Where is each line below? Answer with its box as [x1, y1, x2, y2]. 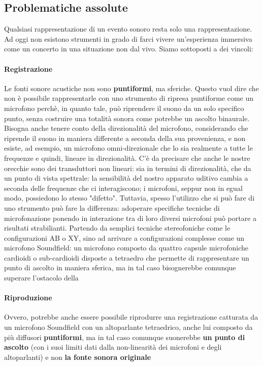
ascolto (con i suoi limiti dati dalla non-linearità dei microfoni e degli [4, 342, 222, 352]
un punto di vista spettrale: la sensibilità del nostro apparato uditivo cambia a [4, 173, 248, 183]
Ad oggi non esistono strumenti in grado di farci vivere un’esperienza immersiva [4, 33, 252, 44]
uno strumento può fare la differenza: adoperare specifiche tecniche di [4, 202, 220, 213]
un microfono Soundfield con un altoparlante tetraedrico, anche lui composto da [4, 322, 253, 332]
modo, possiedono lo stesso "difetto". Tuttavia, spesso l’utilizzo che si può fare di [4, 192, 255, 203]
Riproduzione [4, 292, 52, 303]
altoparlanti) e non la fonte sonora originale [4, 351, 151, 362]
